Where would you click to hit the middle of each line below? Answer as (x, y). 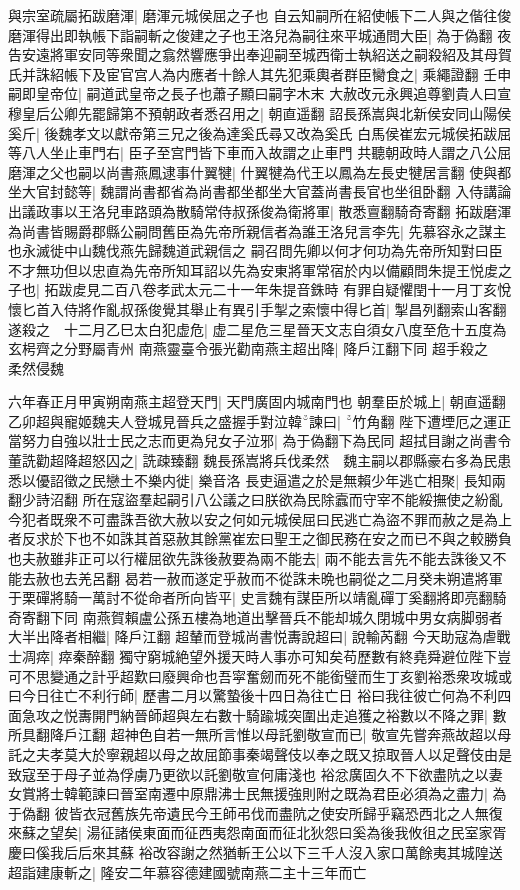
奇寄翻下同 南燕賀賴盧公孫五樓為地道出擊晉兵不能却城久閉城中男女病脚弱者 (255, 616)
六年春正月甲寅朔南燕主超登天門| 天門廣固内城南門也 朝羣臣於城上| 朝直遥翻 (257, 401)
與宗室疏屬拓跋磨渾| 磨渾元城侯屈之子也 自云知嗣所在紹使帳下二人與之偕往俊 (260, 15)
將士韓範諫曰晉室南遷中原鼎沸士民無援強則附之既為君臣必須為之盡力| (261, 793)
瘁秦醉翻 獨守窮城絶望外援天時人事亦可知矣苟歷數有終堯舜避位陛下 (278, 656)
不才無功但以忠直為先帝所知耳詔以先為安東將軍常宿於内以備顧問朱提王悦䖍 (253, 269)
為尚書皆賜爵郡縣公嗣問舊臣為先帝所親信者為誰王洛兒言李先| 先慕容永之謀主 (257, 230)
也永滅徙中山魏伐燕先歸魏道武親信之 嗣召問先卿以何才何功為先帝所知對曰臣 (255, 250)
